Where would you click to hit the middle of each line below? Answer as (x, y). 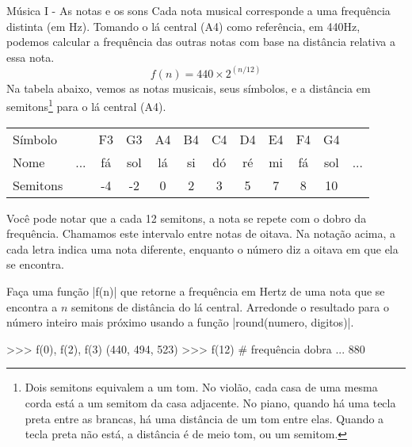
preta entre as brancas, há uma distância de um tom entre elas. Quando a (204, 418)
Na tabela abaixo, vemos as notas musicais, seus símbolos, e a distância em (189, 88)
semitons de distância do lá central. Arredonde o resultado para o (230, 306)
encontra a (32, 306)
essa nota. (31, 57)
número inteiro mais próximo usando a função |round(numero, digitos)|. (180, 322)
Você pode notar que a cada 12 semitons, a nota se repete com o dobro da (187, 218)
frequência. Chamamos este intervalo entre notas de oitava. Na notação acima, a (201, 233)
